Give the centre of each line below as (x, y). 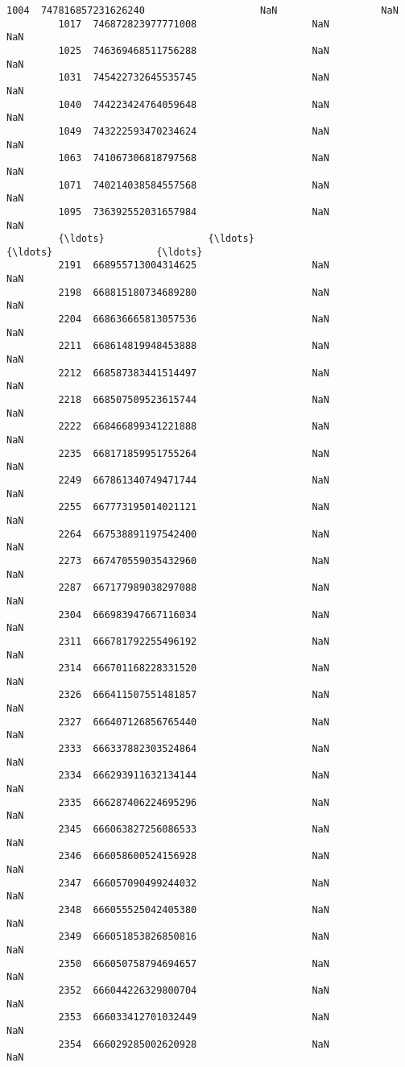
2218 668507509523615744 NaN (194, 400)
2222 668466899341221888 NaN (194, 427)
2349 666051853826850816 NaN (194, 937)
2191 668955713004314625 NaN (194, 266)
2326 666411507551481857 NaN (194, 695)
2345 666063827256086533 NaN (194, 830)
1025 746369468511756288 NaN (194, 50)
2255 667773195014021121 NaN (194, 507)
